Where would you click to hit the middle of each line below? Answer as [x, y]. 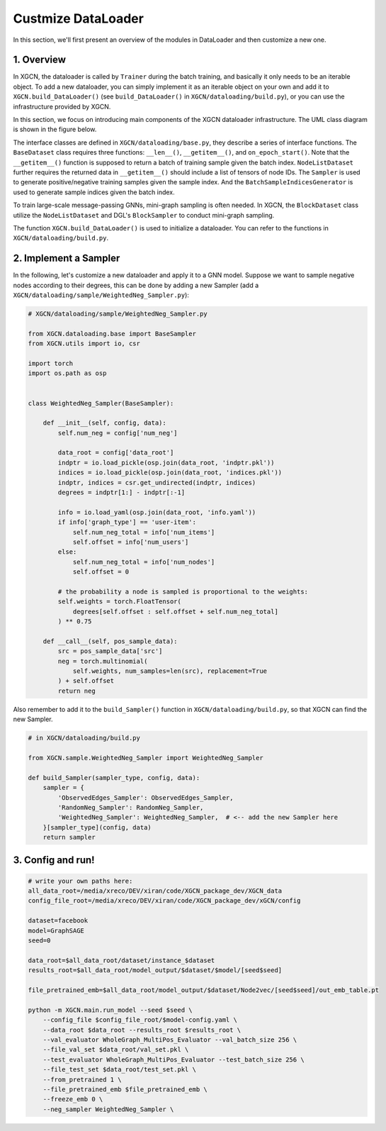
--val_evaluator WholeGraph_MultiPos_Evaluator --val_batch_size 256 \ [170, 1040]
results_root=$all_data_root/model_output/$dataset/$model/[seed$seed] [155, 970]
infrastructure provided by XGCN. [62, 106]
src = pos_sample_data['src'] [110, 651]
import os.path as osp [67, 373]
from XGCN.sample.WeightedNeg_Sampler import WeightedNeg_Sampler [146, 758]
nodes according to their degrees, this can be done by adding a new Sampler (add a [136, 285]
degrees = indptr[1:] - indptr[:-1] [121, 492]
